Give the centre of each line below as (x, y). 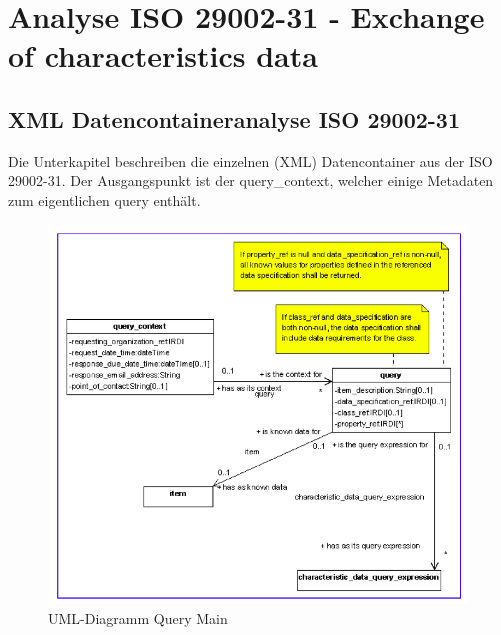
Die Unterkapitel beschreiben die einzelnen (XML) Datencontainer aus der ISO (250, 160)
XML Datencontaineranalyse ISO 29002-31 (234, 118)
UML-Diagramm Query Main (138, 618)
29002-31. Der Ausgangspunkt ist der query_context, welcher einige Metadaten (251, 180)
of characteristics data (163, 55)
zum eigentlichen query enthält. (104, 199)
